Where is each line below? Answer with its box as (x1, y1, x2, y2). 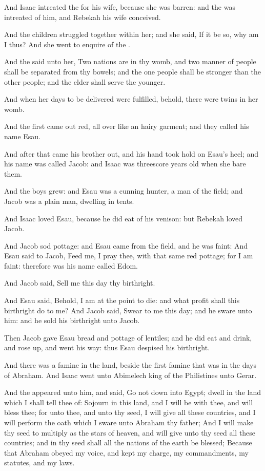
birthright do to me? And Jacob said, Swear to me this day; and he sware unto (4, 305, 252, 315)
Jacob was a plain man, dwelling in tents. (4, 195, 134, 206)
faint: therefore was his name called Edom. (4, 260, 138, 271)
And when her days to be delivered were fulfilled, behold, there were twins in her (4, 93, 258, 104)
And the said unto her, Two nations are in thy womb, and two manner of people (4, 56, 256, 67)
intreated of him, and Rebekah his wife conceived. (4, 11, 161, 22)
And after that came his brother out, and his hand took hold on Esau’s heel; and (4, 148, 259, 159)
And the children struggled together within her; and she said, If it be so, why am (4, 29, 259, 40)
